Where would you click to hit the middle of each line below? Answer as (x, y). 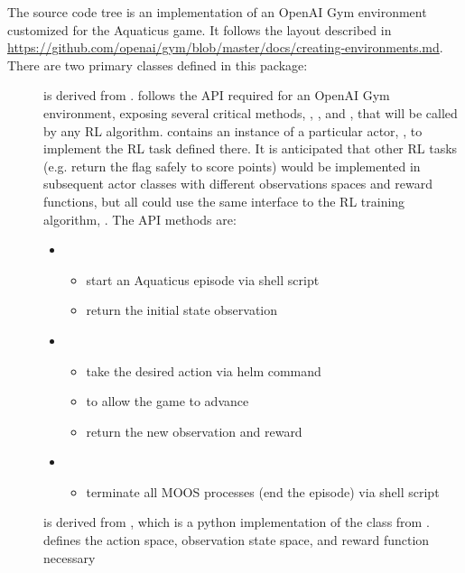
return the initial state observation (182, 310)
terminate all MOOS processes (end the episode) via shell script (263, 491)
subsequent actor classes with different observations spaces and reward (238, 184)
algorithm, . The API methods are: (140, 219)
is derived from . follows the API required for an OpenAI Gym (217, 95)
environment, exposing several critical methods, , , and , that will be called (251, 112)
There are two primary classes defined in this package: (158, 65)
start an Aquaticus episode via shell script (203, 279)
